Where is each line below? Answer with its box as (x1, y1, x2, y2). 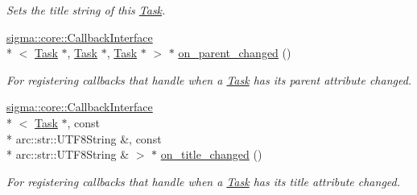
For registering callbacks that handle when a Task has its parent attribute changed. (6, 71, 412, 88)
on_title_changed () (160, 146, 262, 163)
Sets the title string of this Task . (6, 2, 166, 18)
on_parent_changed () (178, 44, 291, 61)
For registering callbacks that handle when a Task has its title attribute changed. (6, 172, 401, 189)
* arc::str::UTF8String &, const (6, 130, 162, 147)
